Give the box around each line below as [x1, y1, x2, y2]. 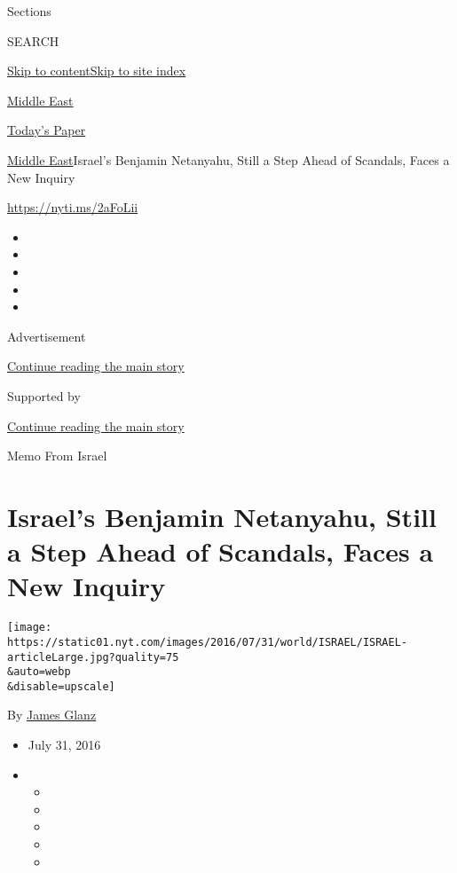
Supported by [7, 386, 81, 405]
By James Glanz [7, 705, 97, 724]
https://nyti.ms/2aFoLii [7, 198, 138, 216]
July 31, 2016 [28, 735, 101, 754]
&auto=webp [7, 665, 71, 679]
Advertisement [7, 326, 86, 345]
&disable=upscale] [7, 680, 115, 693]
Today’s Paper [7, 121, 86, 139]
